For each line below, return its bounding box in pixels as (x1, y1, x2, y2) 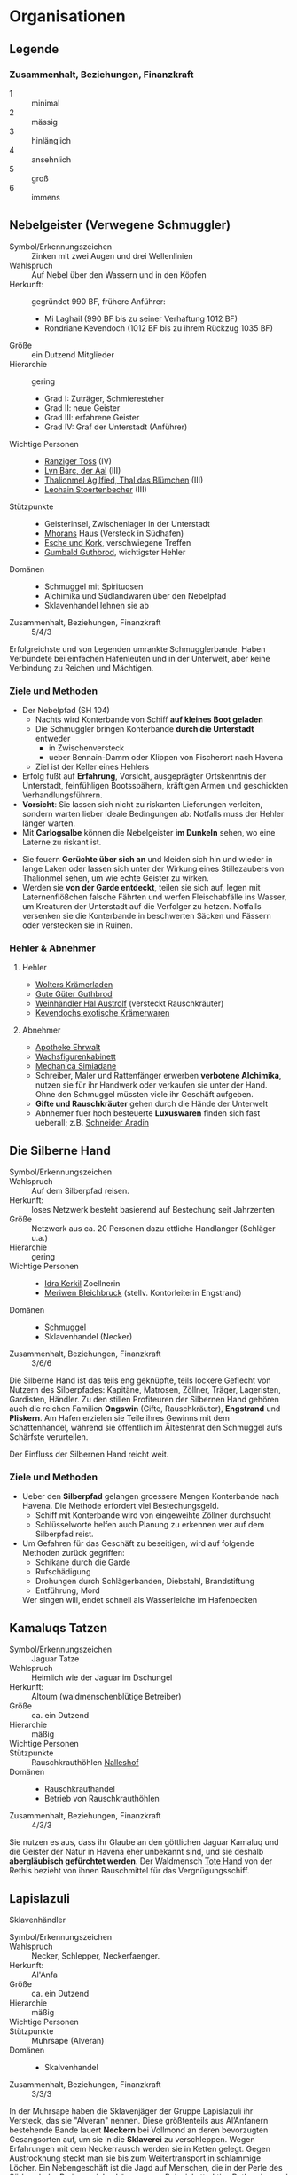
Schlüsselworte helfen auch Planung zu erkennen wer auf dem (35, 1519, 265, 1530)
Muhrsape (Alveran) (31, 2036, 105, 2046)
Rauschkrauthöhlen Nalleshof (31, 1757, 139, 1768)
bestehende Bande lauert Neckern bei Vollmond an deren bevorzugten (9, 2124, 269, 2135)
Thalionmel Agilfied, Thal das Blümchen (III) (43, 475, 204, 485)
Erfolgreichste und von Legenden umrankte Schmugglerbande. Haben (9, 643, 266, 654)
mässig (31, 116, 58, 127)
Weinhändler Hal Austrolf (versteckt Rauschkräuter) (35, 998, 224, 1009)
